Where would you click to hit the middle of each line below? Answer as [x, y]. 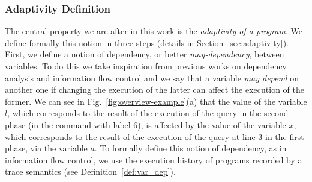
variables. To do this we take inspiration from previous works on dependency [146, 66]
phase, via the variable [46, 148]
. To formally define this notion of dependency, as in [190, 148]
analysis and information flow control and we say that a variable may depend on [152, 78]
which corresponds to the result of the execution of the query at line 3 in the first [154, 136]
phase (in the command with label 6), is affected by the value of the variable [145, 124]
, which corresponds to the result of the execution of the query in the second [148, 113]
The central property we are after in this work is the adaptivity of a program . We [154, 31]
